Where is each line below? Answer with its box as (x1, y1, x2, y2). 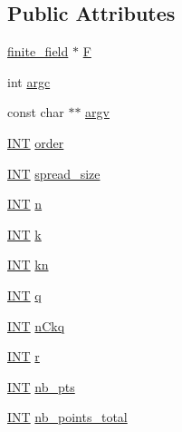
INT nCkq (7, 316, 65, 335)
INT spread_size (7, 163, 101, 182)
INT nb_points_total (7, 407, 128, 427)
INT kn (7, 255, 49, 274)
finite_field (7, 42, 69, 61)
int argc (7, 72, 51, 91)
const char (7, 103, 64, 122)
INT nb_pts (7, 377, 75, 396)
